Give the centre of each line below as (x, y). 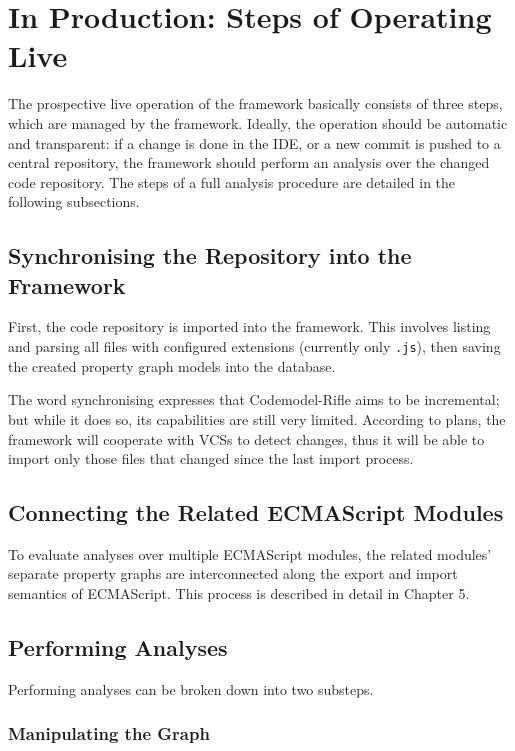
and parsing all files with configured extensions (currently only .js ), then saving (254, 346)
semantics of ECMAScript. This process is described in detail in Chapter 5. (239, 593)
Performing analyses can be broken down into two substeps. (191, 688)
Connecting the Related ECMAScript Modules (256, 512)
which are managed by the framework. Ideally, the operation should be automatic (258, 122)
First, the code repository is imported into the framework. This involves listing (249, 326)
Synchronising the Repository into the (210, 255)
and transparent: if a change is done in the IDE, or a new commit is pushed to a (254, 142)
